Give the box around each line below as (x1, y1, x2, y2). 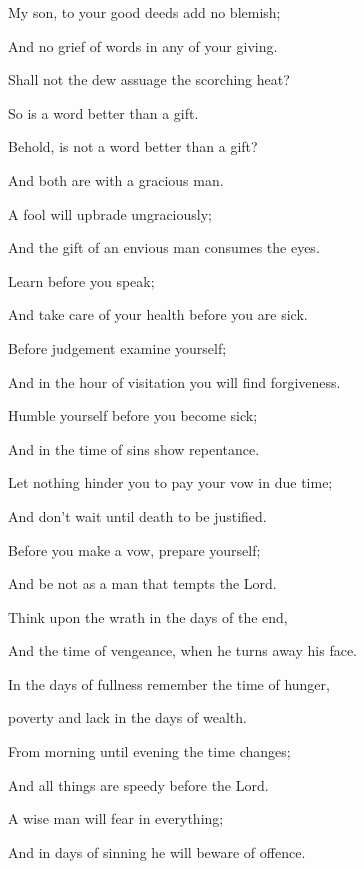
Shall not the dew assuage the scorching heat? (8, 69, 290, 90)
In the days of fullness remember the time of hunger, (8, 673, 330, 694)
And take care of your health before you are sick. (8, 304, 308, 325)
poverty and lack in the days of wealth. (8, 707, 247, 728)
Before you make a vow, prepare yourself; (8, 539, 261, 560)
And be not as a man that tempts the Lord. (8, 573, 277, 594)
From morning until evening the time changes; (8, 741, 291, 762)
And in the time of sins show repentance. (8, 438, 260, 459)
